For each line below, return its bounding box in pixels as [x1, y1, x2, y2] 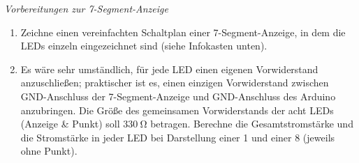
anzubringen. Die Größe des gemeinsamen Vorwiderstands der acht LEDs [20, 102, 334, 117]
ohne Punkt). [20, 143, 78, 158]
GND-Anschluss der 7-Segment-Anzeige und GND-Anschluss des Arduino [20, 88, 336, 103]
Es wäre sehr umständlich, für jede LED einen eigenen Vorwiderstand [20, 61, 318, 76]
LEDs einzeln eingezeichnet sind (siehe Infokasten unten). [20, 38, 268, 53]
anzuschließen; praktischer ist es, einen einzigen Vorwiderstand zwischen [20, 75, 329, 90]
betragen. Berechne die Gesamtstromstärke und [150, 116, 353, 131]
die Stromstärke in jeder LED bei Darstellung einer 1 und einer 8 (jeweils [20, 130, 335, 144]
